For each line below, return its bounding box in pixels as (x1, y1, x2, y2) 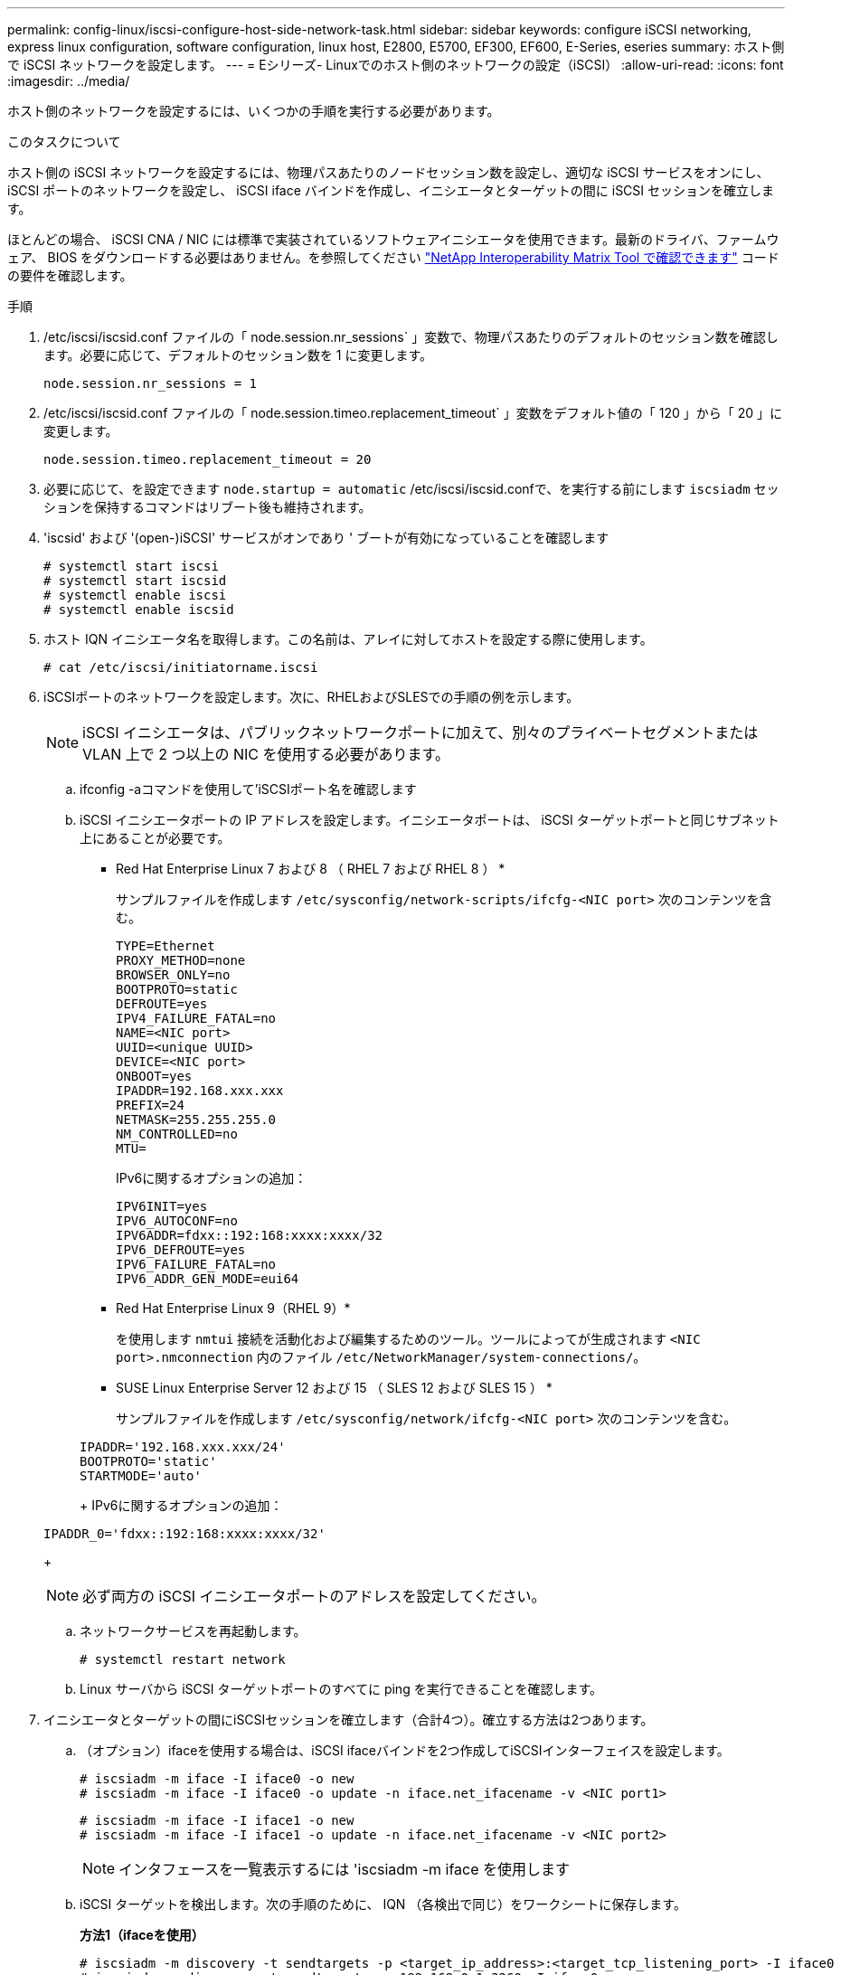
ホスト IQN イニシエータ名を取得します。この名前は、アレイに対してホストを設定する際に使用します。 (43, 631, 653, 647)
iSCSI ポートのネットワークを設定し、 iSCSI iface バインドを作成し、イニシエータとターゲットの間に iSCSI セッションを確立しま (7, 183, 775, 198)
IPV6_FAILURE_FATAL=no (116, 1257, 277, 1271)
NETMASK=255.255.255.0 (116, 1112, 277, 1127)
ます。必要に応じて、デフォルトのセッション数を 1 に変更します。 (43, 347, 433, 363)
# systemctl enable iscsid (43, 602, 234, 617)
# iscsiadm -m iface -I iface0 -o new (80, 1772, 354, 1786)
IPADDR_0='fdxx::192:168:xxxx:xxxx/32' (43, 1526, 326, 1541)
